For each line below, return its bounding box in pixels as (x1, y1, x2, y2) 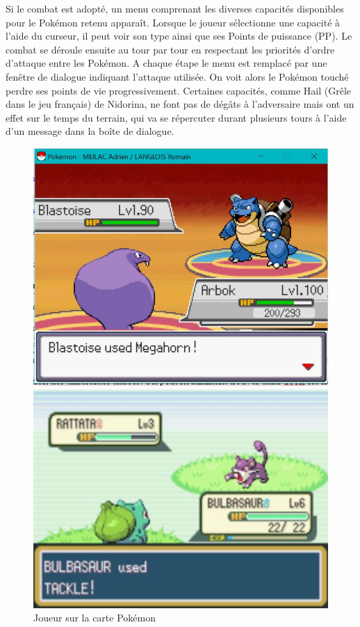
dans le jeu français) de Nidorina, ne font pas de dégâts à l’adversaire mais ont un (6, 97, 354, 111)
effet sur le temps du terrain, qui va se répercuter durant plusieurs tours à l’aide (6, 110, 347, 124)
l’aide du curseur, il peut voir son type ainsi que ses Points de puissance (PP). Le (6, 28, 352, 43)
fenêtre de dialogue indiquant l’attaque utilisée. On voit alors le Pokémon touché (6, 69, 349, 83)
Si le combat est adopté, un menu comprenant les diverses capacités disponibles (6, 1, 344, 15)
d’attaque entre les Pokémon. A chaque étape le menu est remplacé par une (6, 56, 327, 70)
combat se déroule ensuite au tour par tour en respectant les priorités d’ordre (6, 42, 335, 56)
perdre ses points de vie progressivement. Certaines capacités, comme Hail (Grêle (6, 83, 352, 97)
